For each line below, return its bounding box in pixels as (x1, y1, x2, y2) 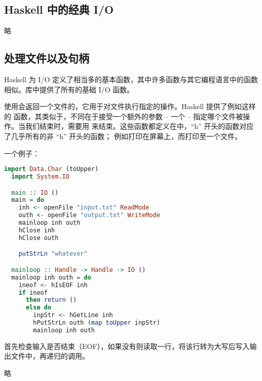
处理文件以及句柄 (4, 50, 89, 66)
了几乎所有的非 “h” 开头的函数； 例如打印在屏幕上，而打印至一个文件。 (4, 130, 242, 141)
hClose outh (18, 234, 59, 241)
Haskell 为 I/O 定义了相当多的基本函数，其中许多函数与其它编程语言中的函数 (4, 74, 258, 84)
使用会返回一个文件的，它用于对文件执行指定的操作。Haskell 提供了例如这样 (4, 101, 256, 112)
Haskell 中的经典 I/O (4, 2, 114, 17)
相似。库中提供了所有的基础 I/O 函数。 (4, 84, 134, 94)
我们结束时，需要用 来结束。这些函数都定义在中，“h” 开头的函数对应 (25, 121, 254, 131)
